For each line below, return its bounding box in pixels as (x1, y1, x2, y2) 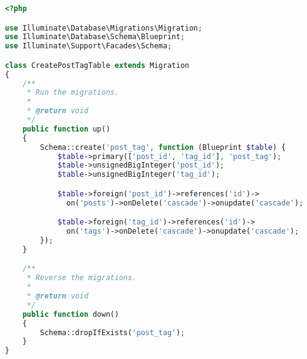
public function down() (22, 309, 119, 319)
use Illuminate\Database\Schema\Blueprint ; (5, 32, 185, 42)
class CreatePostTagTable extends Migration (5, 61, 189, 70)
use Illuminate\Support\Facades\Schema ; (5, 42, 172, 51)
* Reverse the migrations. (26, 273, 137, 283)
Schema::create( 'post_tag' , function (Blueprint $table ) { (40, 142, 286, 152)
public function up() (22, 124, 110, 133)
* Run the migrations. (26, 88, 119, 97)
